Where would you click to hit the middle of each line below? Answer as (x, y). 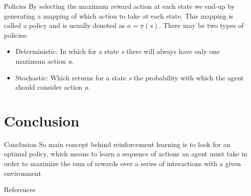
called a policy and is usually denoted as (65, 25)
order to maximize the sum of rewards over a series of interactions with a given (123, 163)
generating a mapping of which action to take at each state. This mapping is (119, 15)
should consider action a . (53, 87)
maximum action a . (45, 61)
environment (23, 173)
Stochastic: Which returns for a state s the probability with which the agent (130, 77)
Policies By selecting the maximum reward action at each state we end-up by (119, 6)
